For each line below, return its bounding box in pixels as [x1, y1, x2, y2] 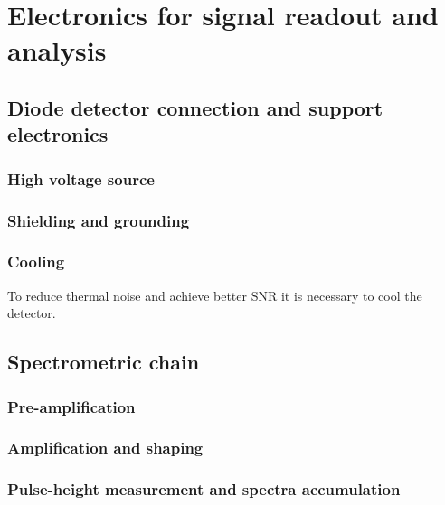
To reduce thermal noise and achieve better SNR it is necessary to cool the [7, 285, 422, 304]
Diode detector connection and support [7, 93, 383, 121]
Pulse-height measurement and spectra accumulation [7, 478, 401, 500]
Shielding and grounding [7, 209, 190, 231]
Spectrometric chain [7, 348, 200, 376]
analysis [7, 32, 107, 69]
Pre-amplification [7, 395, 136, 417]
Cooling [7, 250, 65, 273]
